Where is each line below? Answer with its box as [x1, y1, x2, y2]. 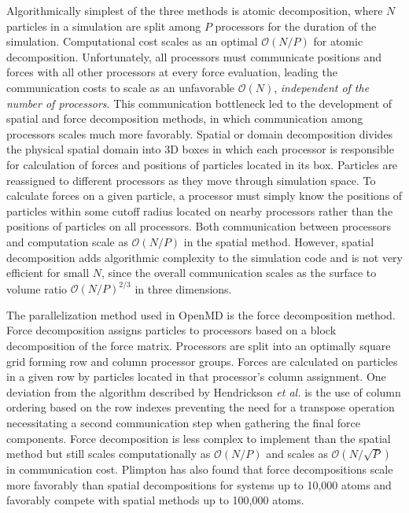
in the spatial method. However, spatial [183, 233, 374, 249]
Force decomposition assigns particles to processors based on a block [6, 322, 337, 338]
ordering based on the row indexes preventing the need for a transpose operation [6, 399, 395, 415]
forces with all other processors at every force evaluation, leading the [6, 64, 337, 80]
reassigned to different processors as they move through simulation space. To [6, 172, 376, 188]
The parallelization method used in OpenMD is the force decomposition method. [6, 306, 396, 323]
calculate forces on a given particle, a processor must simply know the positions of [6, 187, 403, 204]
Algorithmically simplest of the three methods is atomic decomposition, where [6, 2, 383, 18]
